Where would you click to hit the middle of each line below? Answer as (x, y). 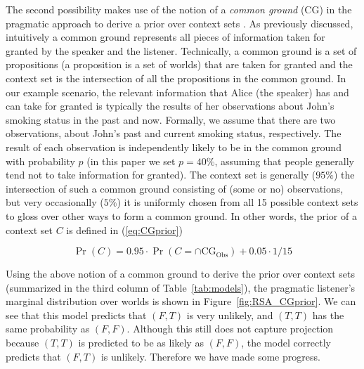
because (22, 343)
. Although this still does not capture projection (230, 329)
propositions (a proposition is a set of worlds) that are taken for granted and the (179, 64)
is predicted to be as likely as (141, 343)
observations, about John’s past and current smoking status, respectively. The (174, 133)
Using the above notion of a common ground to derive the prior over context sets (181, 274)
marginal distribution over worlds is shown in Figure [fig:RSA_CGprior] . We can (181, 301)
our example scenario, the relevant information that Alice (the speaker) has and (177, 92)
